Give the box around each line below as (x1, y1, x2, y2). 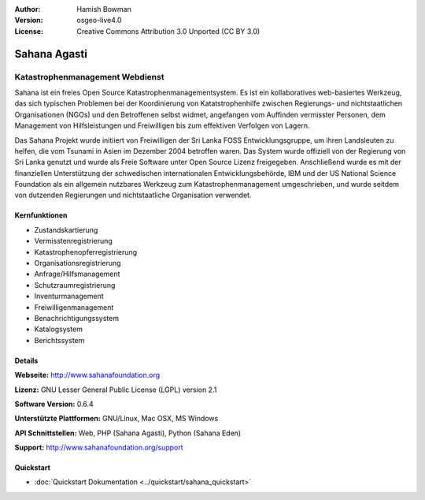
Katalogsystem (34, 324, 83, 334)
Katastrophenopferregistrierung (34, 247, 138, 256)
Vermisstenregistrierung (34, 237, 113, 246)
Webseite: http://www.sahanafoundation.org (14, 371, 161, 380)
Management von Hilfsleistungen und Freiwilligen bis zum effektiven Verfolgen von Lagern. (14, 121, 310, 130)
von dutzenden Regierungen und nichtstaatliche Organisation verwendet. (14, 190, 252, 200)
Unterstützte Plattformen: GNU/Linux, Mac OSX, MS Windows (14, 414, 219, 424)
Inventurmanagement (34, 292, 104, 301)
